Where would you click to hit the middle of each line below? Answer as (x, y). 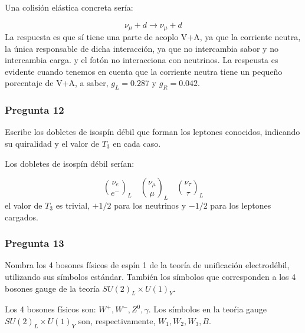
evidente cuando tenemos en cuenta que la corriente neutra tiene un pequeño (144, 71)
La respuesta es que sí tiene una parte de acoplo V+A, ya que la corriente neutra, (153, 37)
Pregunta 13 (35, 243)
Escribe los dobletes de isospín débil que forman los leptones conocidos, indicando (152, 132)
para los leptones (241, 205)
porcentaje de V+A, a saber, (57, 83)
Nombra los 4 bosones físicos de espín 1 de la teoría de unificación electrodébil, (147, 265)
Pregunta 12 (35, 110)
